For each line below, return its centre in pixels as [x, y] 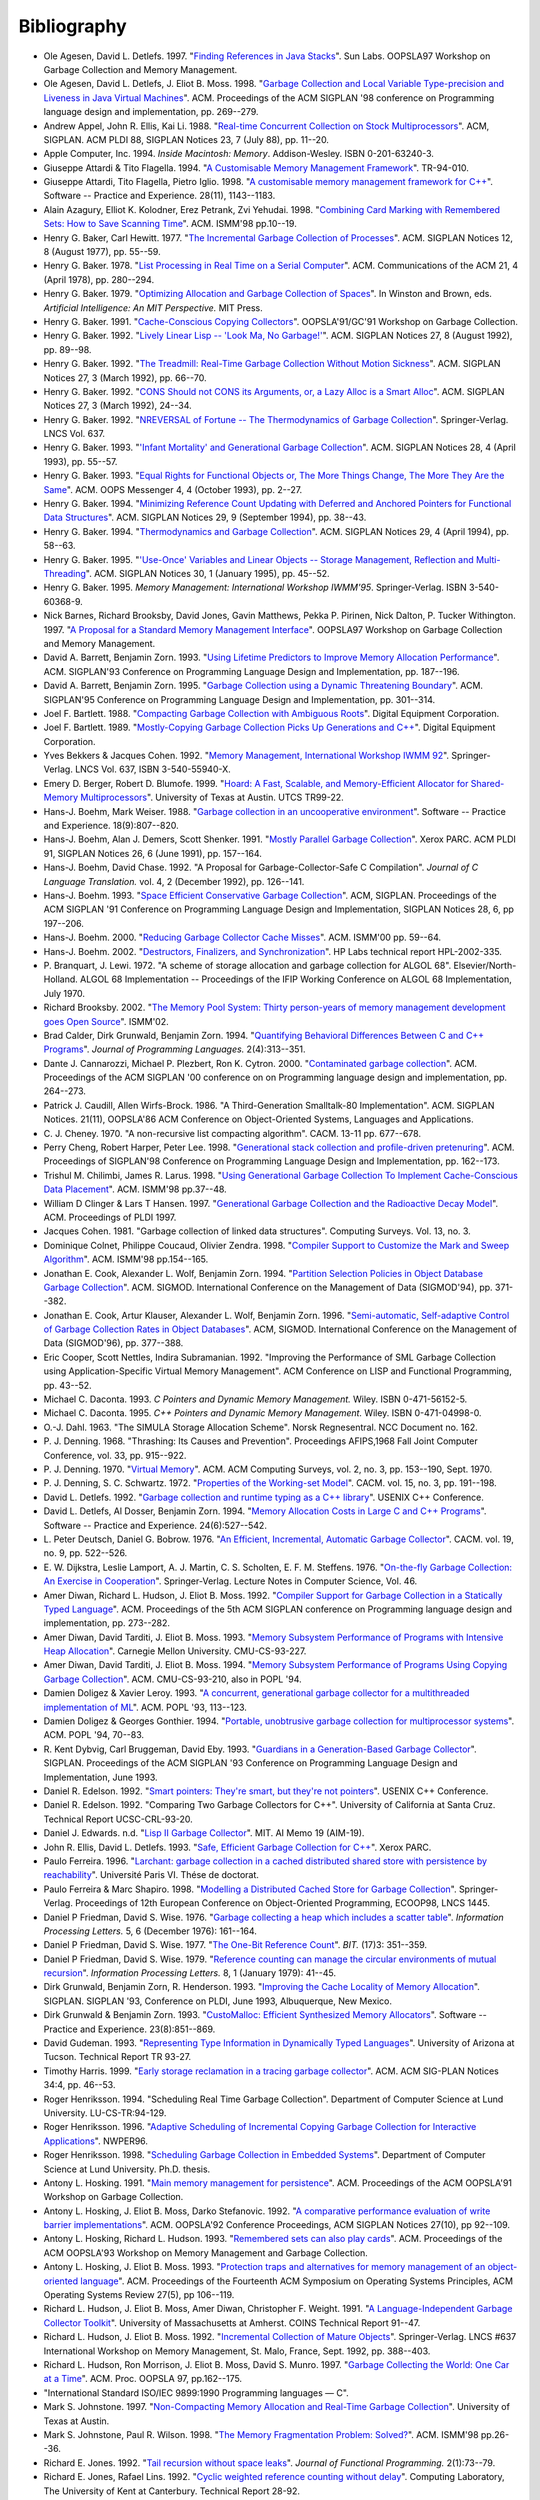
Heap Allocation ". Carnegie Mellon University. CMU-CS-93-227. [175, 1651]
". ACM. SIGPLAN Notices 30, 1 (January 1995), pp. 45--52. [207, 573]
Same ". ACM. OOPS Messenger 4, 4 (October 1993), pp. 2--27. [173, 489]
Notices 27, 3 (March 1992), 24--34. [117, 406]
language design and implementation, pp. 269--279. [151, 112]
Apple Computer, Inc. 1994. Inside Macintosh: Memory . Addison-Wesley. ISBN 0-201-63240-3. [239, 154]
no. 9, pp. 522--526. [85, 1553]
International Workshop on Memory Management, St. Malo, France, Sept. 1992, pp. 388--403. [237, 2351]
